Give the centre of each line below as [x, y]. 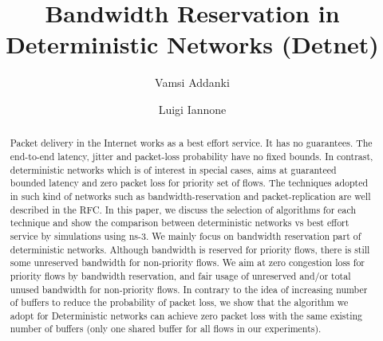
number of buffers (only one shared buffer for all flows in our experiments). [166, 329]
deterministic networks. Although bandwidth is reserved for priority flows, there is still [190, 249]
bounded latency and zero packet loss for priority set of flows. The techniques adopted [189, 183]
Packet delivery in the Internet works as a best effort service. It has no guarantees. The [191, 143]
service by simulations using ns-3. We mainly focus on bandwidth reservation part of [186, 235]
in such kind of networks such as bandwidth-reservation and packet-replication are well [190, 196]
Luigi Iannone [192, 109]
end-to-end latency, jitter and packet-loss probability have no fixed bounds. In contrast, [191, 156]
